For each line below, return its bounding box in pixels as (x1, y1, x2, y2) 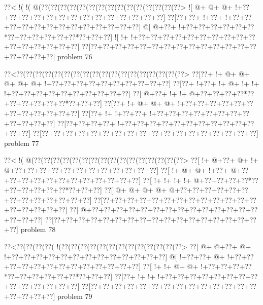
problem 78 (20, 224, 56, 235)
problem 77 (4, 137, 39, 148)
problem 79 (57, 291, 92, 301)
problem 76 (57, 51, 92, 61)
